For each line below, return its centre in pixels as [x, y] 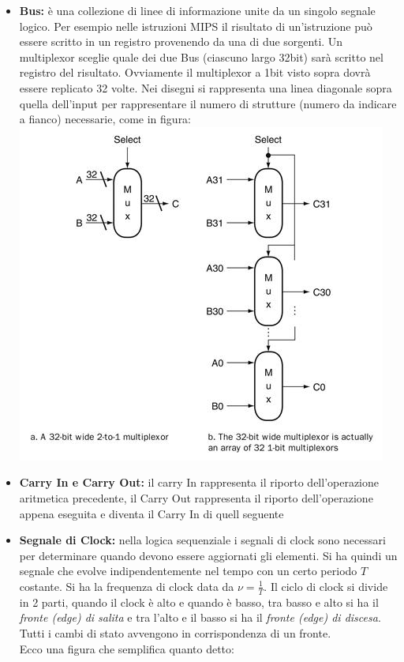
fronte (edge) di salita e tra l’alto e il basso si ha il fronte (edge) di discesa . [200, 617]
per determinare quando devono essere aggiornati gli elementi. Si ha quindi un [208, 555]
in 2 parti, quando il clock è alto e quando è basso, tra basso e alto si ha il [199, 602]
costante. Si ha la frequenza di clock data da [127, 586]
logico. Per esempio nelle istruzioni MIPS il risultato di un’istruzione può [196, 26]
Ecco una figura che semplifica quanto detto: [127, 648]
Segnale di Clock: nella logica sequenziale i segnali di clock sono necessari [202, 540]
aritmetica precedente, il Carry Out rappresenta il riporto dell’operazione [196, 497]
